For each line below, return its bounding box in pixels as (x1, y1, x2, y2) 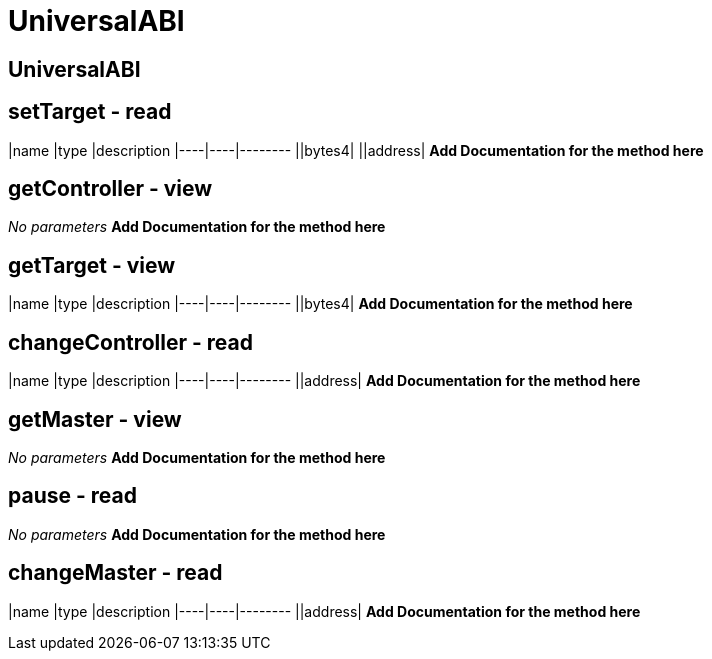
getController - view (8, 176, 213, 202)
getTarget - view (8, 252, 176, 278)
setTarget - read (8, 99, 172, 125)
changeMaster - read (8, 560, 223, 586)
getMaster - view (8, 406, 182, 432)
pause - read (8, 483, 137, 509)
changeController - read (8, 329, 253, 355)
